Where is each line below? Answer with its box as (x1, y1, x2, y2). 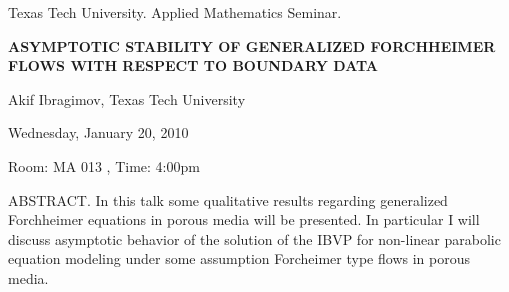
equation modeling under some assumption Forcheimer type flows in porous (8, 248, 470, 269)
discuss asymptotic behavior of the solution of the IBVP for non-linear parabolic (8, 228, 501, 249)
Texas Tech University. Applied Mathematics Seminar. (8, 2, 342, 22)
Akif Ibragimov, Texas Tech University (8, 88, 246, 109)
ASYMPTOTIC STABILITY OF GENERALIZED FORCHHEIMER (8, 35, 496, 56)
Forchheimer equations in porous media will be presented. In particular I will (8, 209, 480, 230)
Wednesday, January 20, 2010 (8, 122, 189, 143)
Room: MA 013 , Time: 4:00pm (8, 155, 200, 176)
